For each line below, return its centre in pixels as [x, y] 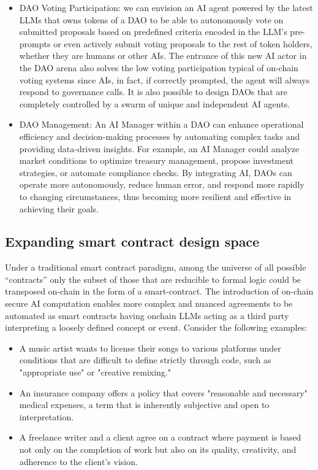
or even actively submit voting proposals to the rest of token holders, [183, 43]
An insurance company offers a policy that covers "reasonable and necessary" [163, 392]
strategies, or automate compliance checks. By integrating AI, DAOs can [156, 172]
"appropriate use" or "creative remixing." [95, 372]
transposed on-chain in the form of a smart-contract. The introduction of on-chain [159, 291]
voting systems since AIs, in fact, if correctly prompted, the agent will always [165, 79]
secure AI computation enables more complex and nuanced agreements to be [149, 303]
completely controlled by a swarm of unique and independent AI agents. [155, 103]
